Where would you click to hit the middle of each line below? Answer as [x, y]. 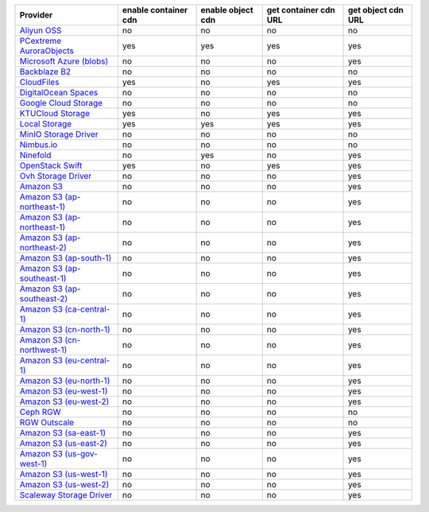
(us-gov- [81, 454]
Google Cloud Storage [61, 103]
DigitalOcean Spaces [59, 93]
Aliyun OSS [41, 30]
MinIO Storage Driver [59, 134]
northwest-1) [43, 350]
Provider [36, 15]
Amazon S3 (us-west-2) [64, 485]
